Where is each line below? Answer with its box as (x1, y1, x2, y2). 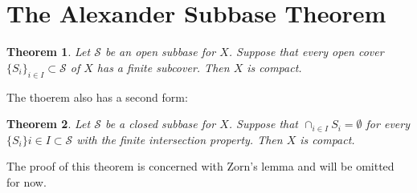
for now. (6, 173, 47, 190)
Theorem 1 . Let (6, 43, 91, 60)
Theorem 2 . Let (6, 115, 91, 132)
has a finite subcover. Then (96, 58, 230, 75)
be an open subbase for (104, 43, 216, 60)
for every (366, 115, 410, 132)
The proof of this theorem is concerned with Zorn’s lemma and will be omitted (6, 158, 395, 175)
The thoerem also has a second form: (6, 88, 188, 105)
